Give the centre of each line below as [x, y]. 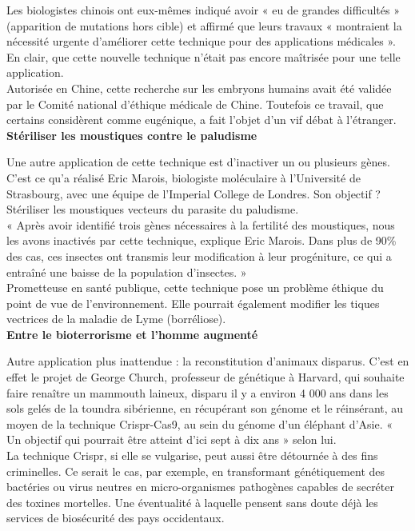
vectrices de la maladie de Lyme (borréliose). [116, 319]
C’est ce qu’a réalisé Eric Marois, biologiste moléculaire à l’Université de [184, 177]
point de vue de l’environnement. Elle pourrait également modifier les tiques [193, 303]
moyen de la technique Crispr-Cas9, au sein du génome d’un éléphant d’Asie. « [200, 423]
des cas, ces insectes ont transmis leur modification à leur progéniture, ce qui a [199, 256]
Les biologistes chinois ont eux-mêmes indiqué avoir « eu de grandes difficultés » [203, 10]
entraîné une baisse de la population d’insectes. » [127, 271]
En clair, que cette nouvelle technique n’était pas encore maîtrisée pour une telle [204, 56]
